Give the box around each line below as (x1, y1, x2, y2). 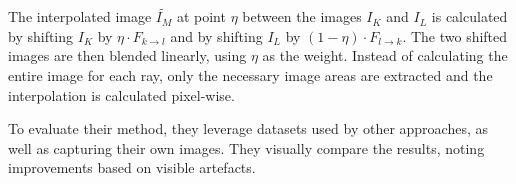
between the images (242, 6, 362, 27)
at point (176, 6, 226, 27)
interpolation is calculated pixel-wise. (8, 84, 235, 105)
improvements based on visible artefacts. (8, 157, 256, 178)
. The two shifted (402, 25, 508, 46)
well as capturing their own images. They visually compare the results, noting (8, 137, 485, 158)
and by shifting (170, 25, 263, 46)
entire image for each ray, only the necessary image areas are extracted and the (8, 65, 493, 85)
